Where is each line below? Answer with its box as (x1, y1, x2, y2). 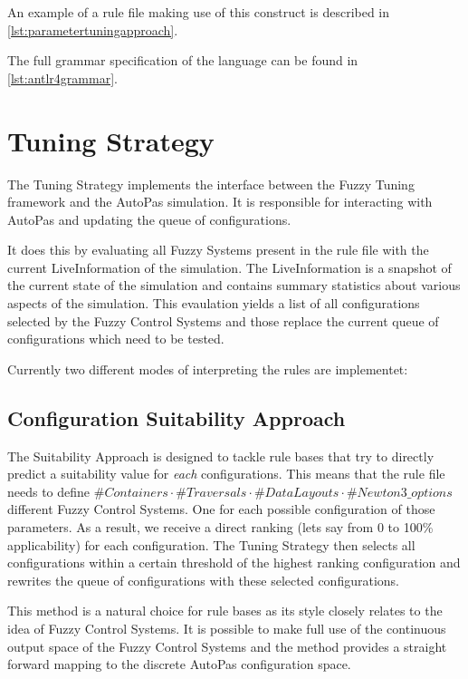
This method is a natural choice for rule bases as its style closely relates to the (7, 601, 443, 620)
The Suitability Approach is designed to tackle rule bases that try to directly (7, 446, 435, 465)
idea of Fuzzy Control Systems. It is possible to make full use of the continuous (7, 618, 446, 637)
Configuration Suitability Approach (7, 403, 346, 432)
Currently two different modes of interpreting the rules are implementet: (7, 359, 408, 378)
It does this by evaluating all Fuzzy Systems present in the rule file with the (7, 240, 429, 259)
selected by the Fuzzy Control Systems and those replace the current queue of (7, 311, 439, 330)
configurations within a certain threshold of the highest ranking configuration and (7, 553, 461, 572)
